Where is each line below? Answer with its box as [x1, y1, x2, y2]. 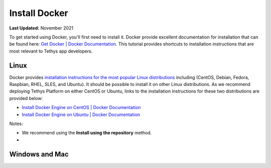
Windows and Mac [9, 150, 69, 158]
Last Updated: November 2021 [9, 25, 74, 31]
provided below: [9, 95, 43, 101]
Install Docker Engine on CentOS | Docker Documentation [22, 104, 141, 110]
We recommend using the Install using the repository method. [22, 130, 152, 136]
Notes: [9, 120, 23, 126]
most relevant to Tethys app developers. [9, 48, 93, 54]
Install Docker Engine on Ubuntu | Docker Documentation [22, 111, 141, 117]
